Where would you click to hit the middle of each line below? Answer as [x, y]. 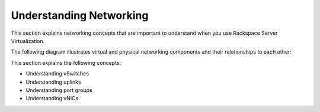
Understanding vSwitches [57, 74]
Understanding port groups [59, 90]
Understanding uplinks [53, 82]
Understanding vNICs [52, 98]
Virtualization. [28, 41]
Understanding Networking [80, 15]
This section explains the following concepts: [66, 62]
